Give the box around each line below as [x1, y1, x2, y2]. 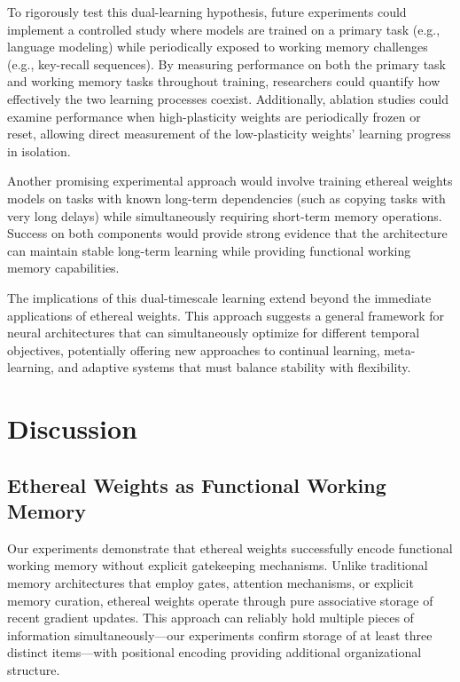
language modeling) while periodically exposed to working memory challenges [7, 37, 428, 56]
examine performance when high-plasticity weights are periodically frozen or [7, 107, 421, 125]
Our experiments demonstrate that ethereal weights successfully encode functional [7, 538, 453, 557]
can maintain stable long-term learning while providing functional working [7, 241, 411, 259]
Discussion [7, 410, 137, 447]
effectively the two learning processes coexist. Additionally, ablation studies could [7, 89, 448, 107]
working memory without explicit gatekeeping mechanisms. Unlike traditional [7, 556, 428, 575]
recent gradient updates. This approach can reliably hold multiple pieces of [7, 608, 414, 627]
